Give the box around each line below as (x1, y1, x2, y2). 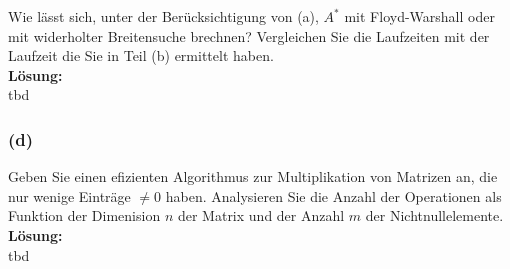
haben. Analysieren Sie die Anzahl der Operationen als (165, 185, 502, 206)
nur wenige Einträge (8, 185, 131, 206)
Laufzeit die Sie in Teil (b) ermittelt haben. (8, 45, 274, 66)
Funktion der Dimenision (8, 205, 161, 226)
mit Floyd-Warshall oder (344, 6, 495, 26)
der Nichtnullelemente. (365, 205, 504, 226)
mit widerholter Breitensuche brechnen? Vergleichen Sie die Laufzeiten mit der (8, 25, 490, 46)
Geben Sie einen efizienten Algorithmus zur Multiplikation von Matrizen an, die (8, 166, 498, 187)
